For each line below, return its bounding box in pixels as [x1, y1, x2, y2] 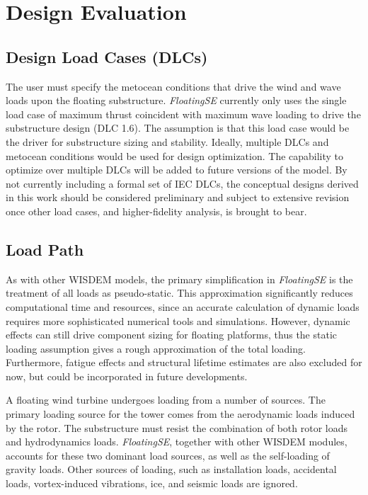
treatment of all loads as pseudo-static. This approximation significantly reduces [6, 285, 353, 300]
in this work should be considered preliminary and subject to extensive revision [6, 190, 350, 205]
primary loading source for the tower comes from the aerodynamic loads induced [6, 406, 355, 421]
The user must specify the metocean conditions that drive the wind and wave [6, 79, 341, 93]
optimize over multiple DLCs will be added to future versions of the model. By [6, 162, 347, 177]
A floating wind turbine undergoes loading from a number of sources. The [6, 392, 326, 407]
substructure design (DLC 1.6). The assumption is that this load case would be [6, 120, 350, 135]
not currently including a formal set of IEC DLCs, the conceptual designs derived [6, 176, 359, 190]
